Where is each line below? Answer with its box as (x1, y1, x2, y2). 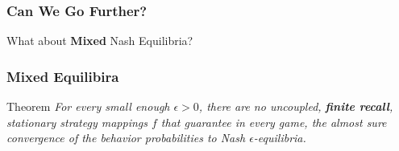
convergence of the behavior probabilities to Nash (6, 129, 246, 146)
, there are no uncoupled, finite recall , (198, 98, 393, 115)
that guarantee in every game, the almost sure (160, 113, 387, 130)
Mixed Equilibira (6, 66, 119, 86)
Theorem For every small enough (6, 98, 170, 115)
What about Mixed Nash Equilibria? (6, 32, 193, 49)
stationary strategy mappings (6, 113, 148, 130)
